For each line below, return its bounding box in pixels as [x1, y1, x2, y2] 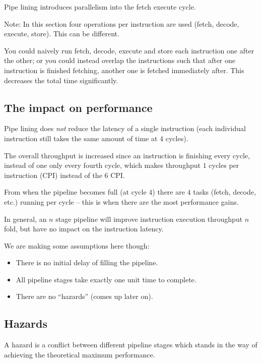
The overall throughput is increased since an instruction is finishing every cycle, [4, 150, 250, 160]
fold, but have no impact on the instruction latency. [4, 223, 164, 234]
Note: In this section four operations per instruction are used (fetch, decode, [4, 18, 239, 29]
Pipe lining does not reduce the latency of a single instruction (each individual [4, 123, 246, 134]
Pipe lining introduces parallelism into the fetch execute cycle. [4, 2, 196, 12]
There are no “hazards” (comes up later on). [16, 291, 153, 301]
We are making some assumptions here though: [4, 240, 150, 251]
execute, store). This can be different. [4, 28, 119, 39]
